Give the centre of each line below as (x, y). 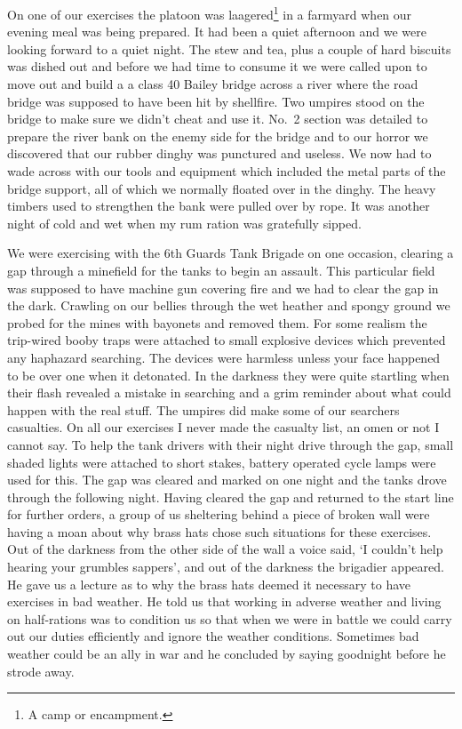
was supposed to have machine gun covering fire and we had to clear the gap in (223, 288)
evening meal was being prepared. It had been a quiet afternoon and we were (217, 32)
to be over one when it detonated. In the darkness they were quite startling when (228, 375)
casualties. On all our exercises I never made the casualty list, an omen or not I (223, 427)
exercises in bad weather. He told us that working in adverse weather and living (224, 601)
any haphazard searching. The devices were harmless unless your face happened (224, 357)
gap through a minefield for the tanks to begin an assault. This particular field (221, 270)
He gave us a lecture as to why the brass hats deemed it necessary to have (209, 584)
